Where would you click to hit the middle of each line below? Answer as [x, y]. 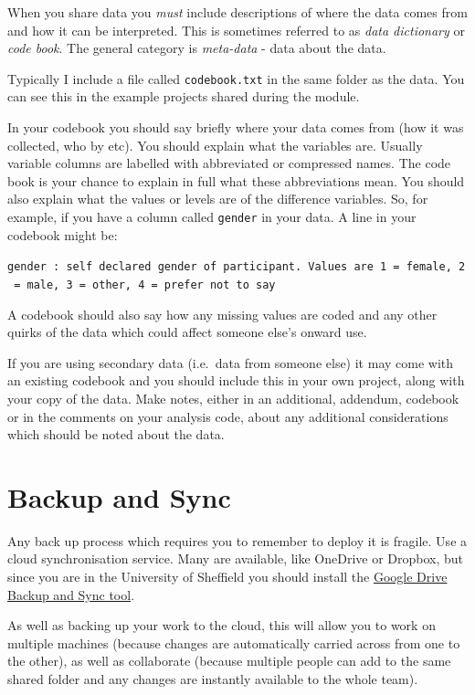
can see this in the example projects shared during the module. [184, 96]
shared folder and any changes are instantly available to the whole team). [213, 679]
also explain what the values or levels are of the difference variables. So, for [218, 199]
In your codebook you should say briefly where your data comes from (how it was [236, 127]
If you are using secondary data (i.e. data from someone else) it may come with [231, 362]
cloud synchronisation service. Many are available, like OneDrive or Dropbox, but [236, 558]
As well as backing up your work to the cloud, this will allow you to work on [222, 625]
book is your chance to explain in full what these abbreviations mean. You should [236, 180]
